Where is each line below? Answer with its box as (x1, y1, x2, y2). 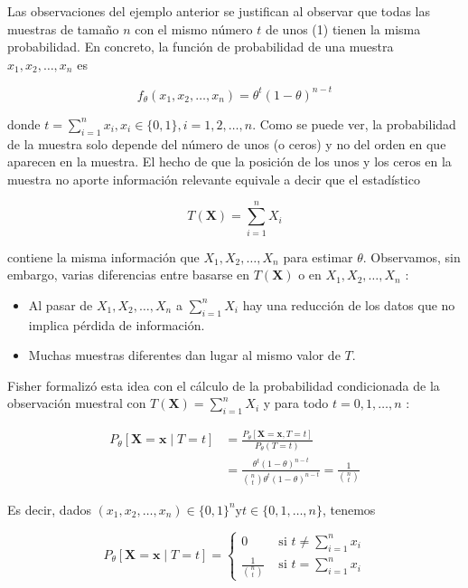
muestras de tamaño (7, 19, 119, 38)
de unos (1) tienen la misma (265, 19, 421, 38)
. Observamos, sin (362, 247, 461, 266)
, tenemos (322, 499, 376, 518)
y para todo (263, 394, 329, 413)
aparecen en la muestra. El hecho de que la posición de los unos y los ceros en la (7, 152, 452, 171)
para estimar (283, 247, 353, 266)
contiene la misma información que (7, 247, 200, 266)
